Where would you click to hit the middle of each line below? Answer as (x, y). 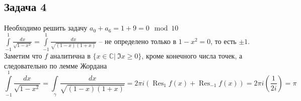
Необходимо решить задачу (46, 28)
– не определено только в (138, 41)
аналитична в (70, 55)
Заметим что (23, 55)
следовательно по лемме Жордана (56, 65)
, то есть (223, 41)
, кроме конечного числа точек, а (192, 55)
